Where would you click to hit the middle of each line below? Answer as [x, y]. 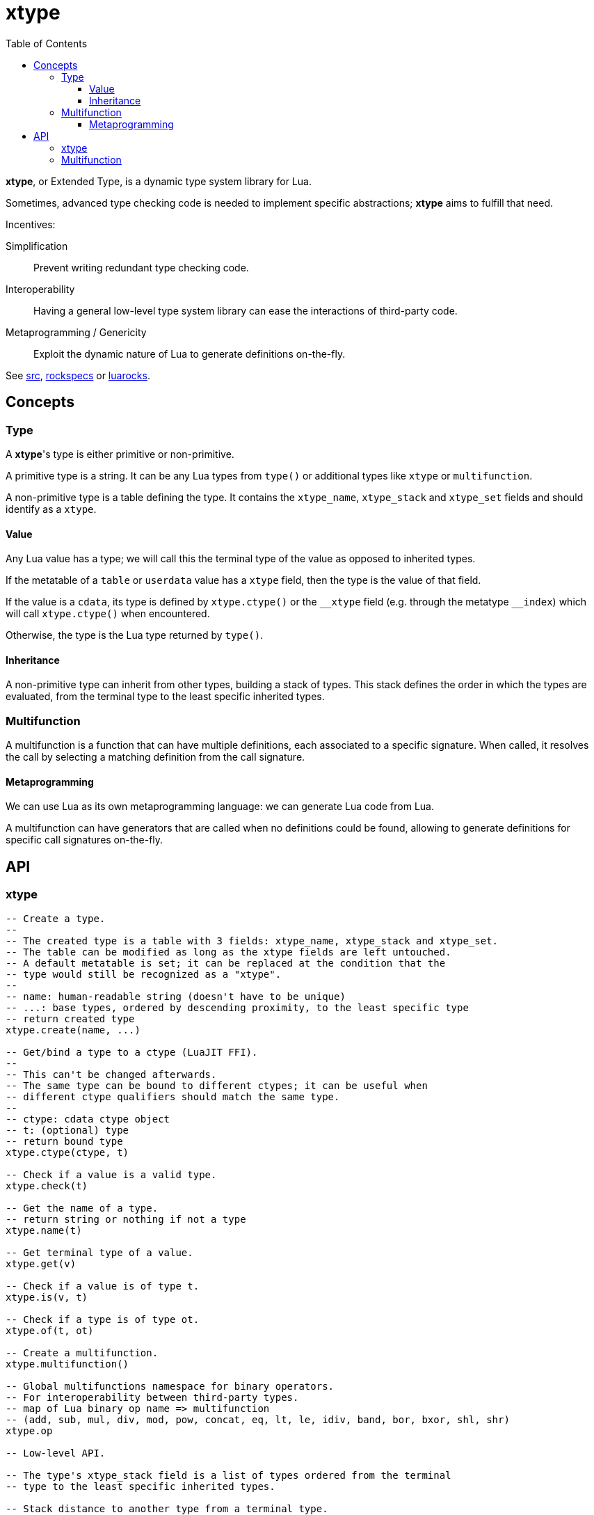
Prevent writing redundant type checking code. [141, 267]
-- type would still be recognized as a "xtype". [144, 974]
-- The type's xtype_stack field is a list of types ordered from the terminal [228, 1475]
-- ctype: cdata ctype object [88, 1119]
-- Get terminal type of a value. [99, 1252]
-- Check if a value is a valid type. [111, 1174]
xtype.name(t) [44, 1230]
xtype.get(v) [41, 1263]
